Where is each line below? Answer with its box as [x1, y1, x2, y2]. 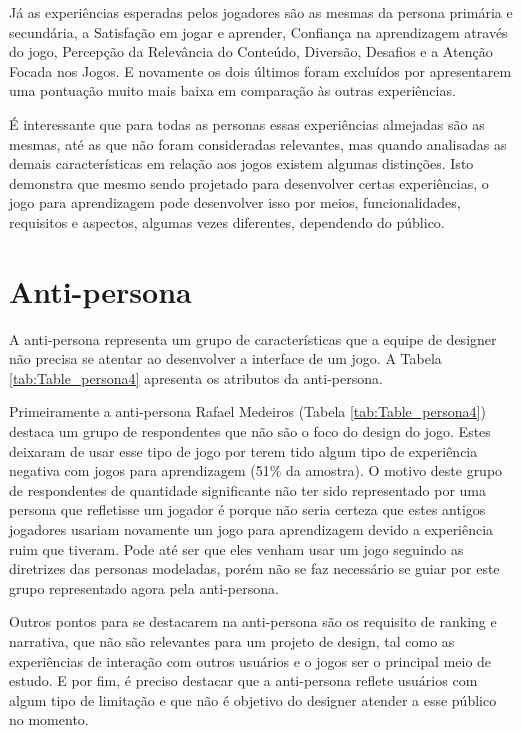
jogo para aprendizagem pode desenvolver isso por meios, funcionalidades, [9, 192, 461, 213]
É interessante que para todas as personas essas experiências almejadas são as [9, 113, 485, 134]
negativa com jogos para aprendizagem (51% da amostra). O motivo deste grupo [9, 460, 503, 481]
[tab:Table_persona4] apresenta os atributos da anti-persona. [9, 367, 383, 388]
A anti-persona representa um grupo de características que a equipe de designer [9, 328, 497, 349]
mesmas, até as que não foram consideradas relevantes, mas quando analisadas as [9, 133, 507, 154]
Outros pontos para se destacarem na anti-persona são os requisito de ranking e [9, 611, 497, 632]
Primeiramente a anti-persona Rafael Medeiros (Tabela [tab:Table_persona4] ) [9, 401, 486, 422]
